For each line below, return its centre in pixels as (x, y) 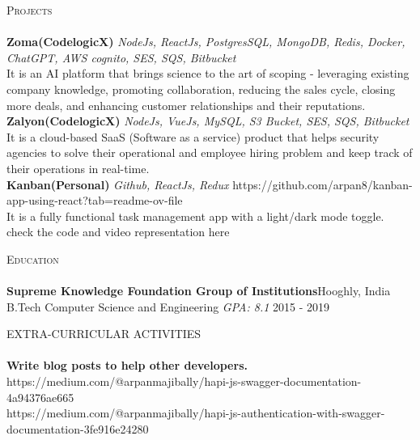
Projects (30, 10)
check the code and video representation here (118, 232)
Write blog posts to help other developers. (127, 365)
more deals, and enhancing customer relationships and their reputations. (186, 105)
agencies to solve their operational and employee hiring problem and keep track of (210, 152)
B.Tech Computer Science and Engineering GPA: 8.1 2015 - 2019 (168, 306)
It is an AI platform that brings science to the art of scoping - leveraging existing (208, 73)
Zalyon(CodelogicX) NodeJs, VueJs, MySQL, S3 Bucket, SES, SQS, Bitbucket (208, 121)
